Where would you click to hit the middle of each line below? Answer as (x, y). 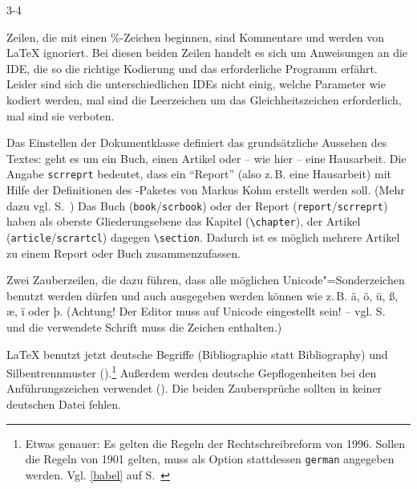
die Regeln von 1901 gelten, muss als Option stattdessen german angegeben (210, 459)
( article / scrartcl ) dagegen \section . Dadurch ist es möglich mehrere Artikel (203, 236)
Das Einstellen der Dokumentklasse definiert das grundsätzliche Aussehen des (197, 143)
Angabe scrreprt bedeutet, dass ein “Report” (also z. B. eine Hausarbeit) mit (199, 174)
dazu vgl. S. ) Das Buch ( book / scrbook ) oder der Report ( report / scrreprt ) (197, 205)
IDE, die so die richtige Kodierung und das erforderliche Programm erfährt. (192, 68)
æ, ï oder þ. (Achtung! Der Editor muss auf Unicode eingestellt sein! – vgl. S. (196, 311)
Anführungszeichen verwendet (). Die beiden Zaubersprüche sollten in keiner (194, 388)
